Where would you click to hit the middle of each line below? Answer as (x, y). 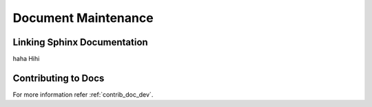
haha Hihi (26, 59)
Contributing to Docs (59, 78)
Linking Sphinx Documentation (80, 42)
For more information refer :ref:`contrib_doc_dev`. (83, 94)
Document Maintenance (83, 18)
